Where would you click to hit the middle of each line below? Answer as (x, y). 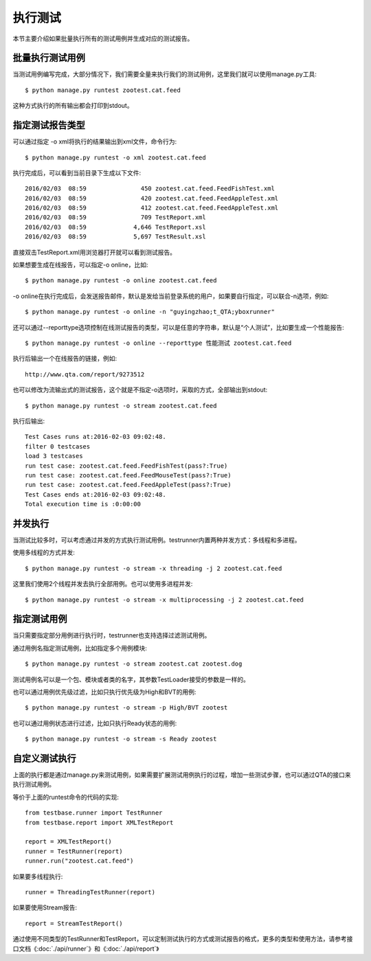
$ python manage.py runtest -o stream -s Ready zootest (121, 739)
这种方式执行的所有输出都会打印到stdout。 (73, 106)
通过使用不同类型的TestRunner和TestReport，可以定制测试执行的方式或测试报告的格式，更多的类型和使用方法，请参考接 (183, 939)
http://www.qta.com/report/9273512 (85, 374)
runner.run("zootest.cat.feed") (79, 861)
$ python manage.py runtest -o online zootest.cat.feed (121, 281)
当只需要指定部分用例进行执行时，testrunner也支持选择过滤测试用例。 (112, 635)
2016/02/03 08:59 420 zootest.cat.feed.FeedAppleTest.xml (152, 198)
